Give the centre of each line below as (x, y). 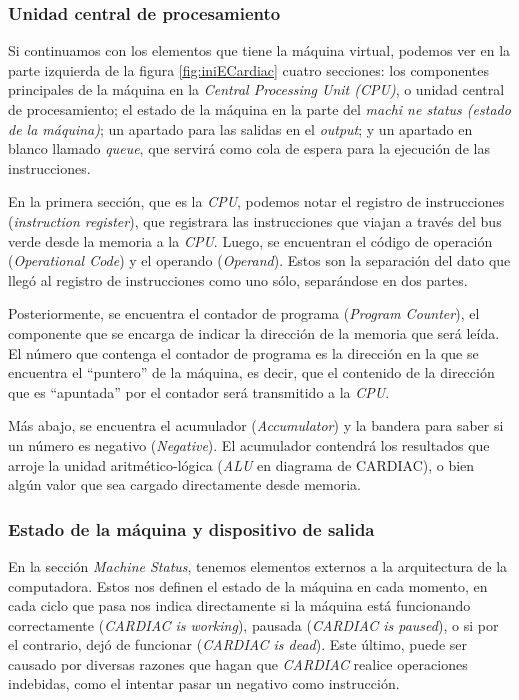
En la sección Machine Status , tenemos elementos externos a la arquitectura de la (258, 565)
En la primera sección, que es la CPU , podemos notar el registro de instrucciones (256, 201)
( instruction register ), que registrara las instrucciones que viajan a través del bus (255, 220)
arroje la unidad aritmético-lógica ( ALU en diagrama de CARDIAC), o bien (241, 464)
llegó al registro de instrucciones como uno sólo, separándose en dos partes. (238, 279)
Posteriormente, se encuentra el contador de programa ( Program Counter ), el (244, 313)
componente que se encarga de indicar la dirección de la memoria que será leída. (254, 332)
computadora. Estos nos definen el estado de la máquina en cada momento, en (248, 585)
